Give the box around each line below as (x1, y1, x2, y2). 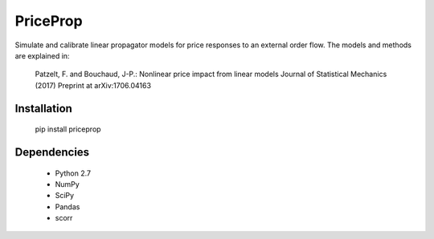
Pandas (55, 201, 80, 212)
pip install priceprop (35, 124, 101, 134)
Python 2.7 (55, 168, 92, 178)
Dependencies (14, 145, 90, 159)
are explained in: (14, 51, 70, 60)
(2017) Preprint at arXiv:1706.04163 (35, 80, 152, 90)
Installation (14, 101, 72, 115)
